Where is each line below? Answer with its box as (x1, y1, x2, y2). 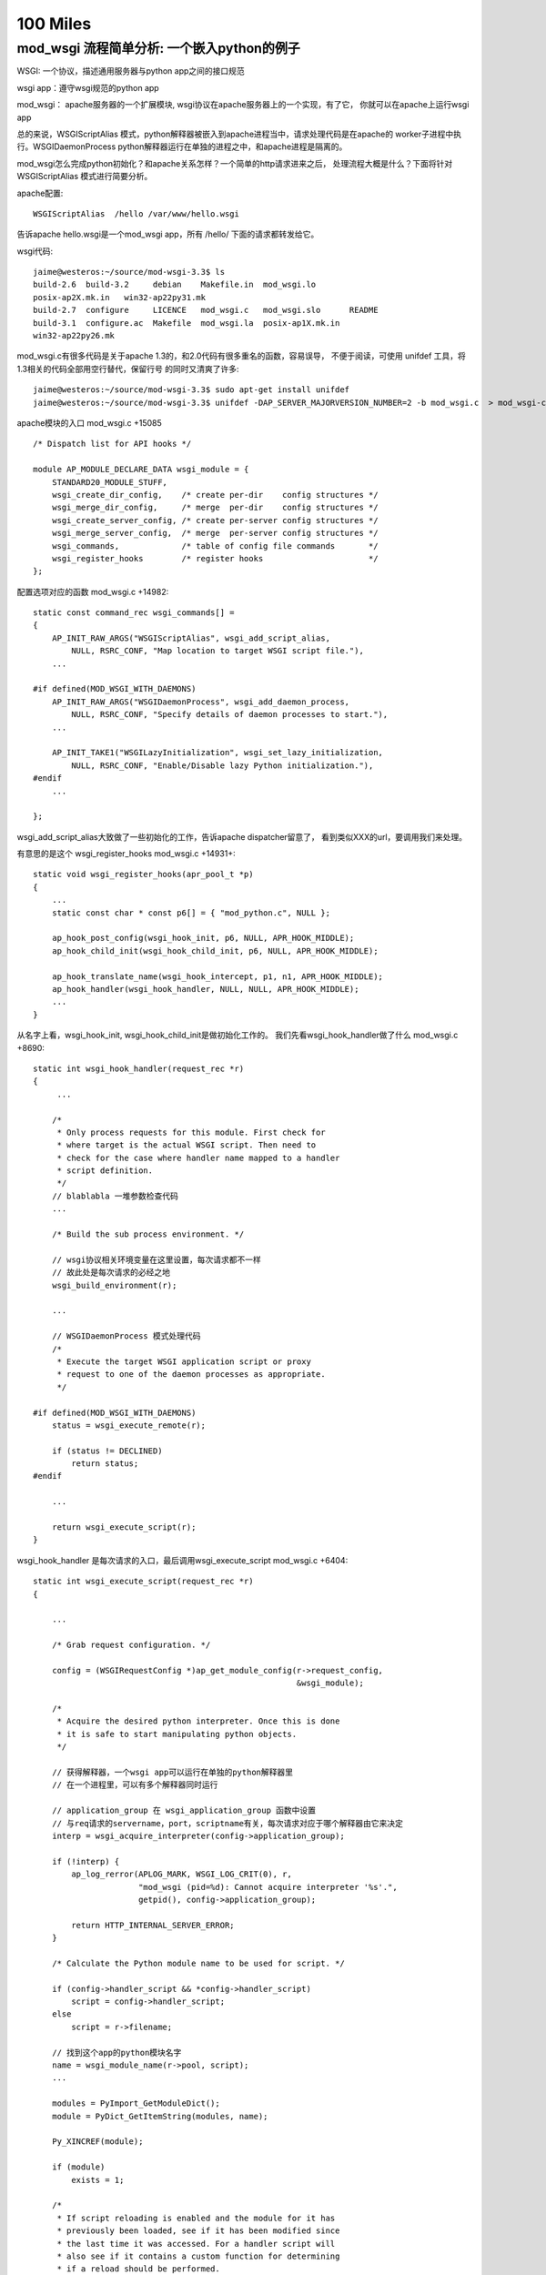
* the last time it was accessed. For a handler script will (56, 2239, 336, 2249)
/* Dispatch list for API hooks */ (33, 439, 192, 450)
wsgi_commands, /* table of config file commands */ (51, 541, 379, 551)
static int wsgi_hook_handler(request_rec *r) (33, 1063, 245, 1074)
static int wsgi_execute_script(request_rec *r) (33, 1576, 254, 1587)
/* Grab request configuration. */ (51, 1640, 211, 1651)
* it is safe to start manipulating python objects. (56, 1729, 298, 1739)
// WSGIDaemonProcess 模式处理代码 (51, 1331, 201, 1341)
